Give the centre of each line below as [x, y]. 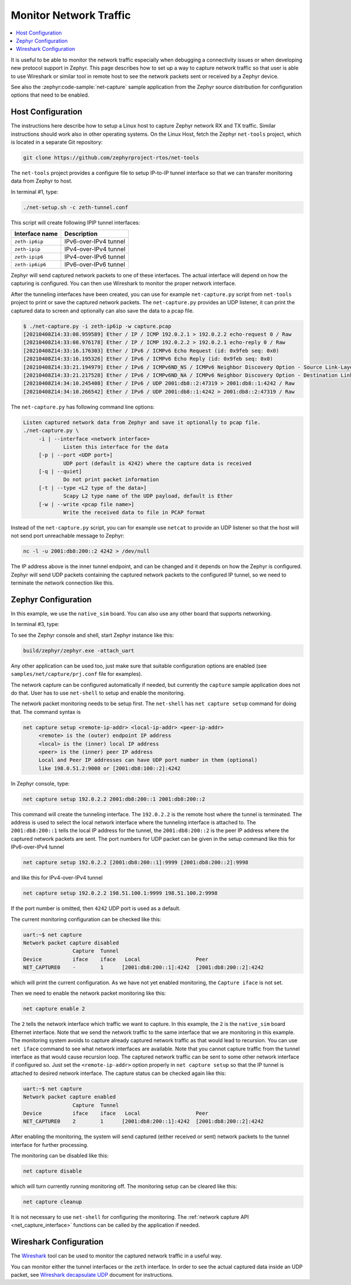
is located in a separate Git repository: [57, 142]
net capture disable [52, 1171]
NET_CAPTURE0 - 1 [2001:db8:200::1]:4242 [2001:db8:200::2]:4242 [144, 968]
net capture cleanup [52, 1202]
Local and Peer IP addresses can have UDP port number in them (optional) [148, 760]
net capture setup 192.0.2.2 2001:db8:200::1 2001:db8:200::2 [114, 799]
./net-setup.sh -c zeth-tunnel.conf [76, 207]
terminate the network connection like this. [62, 583]
